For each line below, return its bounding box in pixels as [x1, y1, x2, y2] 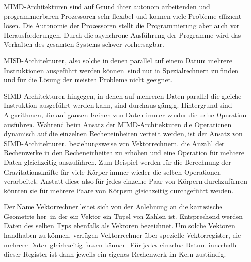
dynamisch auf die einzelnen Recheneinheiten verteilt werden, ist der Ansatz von [4, 129, 243, 139]
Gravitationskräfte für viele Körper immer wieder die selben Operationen [4, 166, 221, 176]
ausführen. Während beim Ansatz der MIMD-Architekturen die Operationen [4, 119, 232, 129]
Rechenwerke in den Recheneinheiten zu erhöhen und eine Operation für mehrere [4, 147, 245, 158]
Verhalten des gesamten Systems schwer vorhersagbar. [4, 39, 164, 49]
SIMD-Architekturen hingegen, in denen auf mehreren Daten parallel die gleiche [4, 90, 242, 101]
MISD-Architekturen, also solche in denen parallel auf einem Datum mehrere [4, 55, 232, 65]
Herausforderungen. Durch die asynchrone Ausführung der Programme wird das [4, 29, 241, 40]
